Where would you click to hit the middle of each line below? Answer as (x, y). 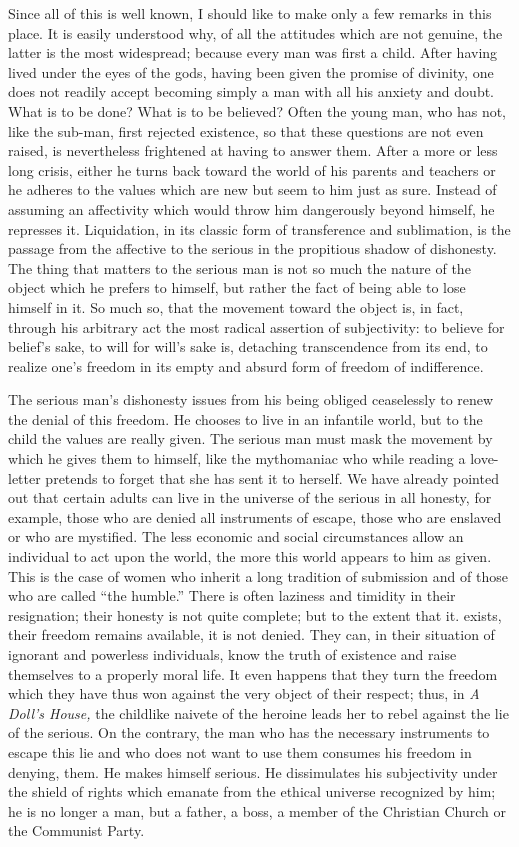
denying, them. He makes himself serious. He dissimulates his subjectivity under (253, 771)
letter (24, 477)
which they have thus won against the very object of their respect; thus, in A (244, 693)
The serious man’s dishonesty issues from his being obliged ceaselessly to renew (251, 399)
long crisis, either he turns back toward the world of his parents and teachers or (252, 169)
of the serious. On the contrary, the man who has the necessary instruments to (249, 732)
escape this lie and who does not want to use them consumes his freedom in (240, 751)
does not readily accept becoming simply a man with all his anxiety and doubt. (251, 91)
